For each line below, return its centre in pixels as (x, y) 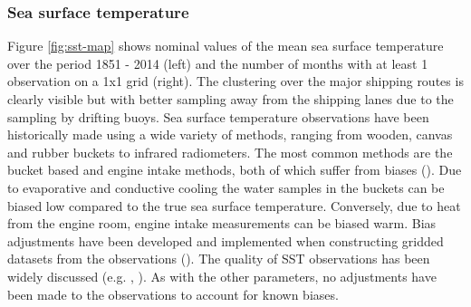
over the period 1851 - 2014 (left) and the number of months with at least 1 (218, 63)
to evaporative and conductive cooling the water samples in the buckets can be (226, 187)
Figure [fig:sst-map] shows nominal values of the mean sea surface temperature (226, 46)
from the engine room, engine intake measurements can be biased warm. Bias (222, 223)
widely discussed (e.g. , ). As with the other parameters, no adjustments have (222, 276)
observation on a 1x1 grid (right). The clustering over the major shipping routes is (235, 81)
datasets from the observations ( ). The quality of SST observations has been (219, 259)
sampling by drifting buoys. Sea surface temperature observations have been (218, 116)
